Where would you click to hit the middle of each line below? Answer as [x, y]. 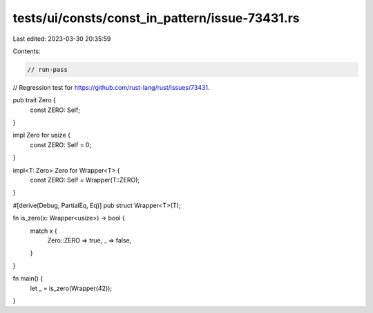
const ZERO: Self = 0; [61, 144]
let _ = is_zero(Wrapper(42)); [71, 288]
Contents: [27, 51]
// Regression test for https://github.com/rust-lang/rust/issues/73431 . [111, 87]
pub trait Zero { [35, 100]
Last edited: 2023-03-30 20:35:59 [62, 39]
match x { [44, 231]
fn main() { [28, 278]
